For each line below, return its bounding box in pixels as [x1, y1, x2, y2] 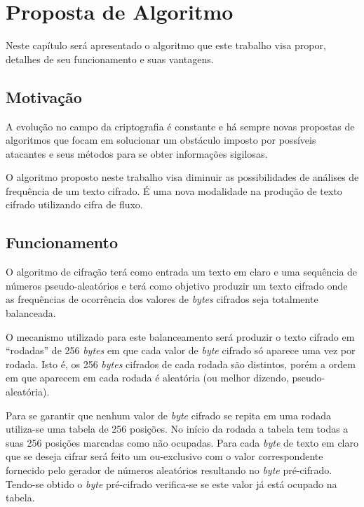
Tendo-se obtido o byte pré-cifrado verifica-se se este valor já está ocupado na [6, 476, 337, 491]
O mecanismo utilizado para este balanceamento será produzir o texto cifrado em [6, 329, 355, 344]
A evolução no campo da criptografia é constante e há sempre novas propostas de [6, 119, 355, 133]
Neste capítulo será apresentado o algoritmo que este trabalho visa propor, [6, 38, 326, 53]
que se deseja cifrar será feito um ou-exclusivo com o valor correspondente [6, 449, 323, 464]
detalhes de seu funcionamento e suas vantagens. [6, 51, 214, 66]
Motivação [6, 86, 82, 107]
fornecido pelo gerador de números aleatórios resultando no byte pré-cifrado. [6, 463, 332, 477]
